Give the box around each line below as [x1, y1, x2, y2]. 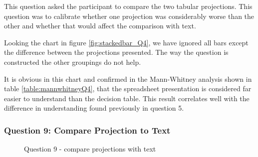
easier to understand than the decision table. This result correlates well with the [4, 93, 250, 103]
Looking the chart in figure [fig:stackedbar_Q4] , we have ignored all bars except [4, 37, 249, 47]
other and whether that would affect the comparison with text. [4, 20, 196, 31]
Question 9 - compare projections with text [24, 144, 156, 154]
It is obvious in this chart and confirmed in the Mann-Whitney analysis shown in [4, 73, 252, 84]
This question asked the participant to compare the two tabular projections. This [4, 1, 253, 11]
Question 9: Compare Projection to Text [4, 124, 171, 136]
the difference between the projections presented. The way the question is [4, 47, 229, 57]
